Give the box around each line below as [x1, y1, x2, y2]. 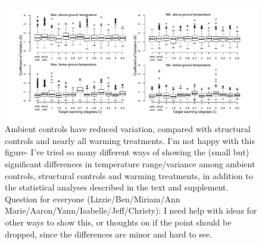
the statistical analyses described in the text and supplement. [5, 181, 229, 193]
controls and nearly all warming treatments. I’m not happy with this [5, 134, 255, 146]
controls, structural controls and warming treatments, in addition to [5, 169, 253, 182]
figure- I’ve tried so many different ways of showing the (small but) [5, 146, 249, 158]
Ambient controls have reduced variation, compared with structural [5, 123, 251, 135]
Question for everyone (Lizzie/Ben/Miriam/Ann [5, 192, 180, 205]
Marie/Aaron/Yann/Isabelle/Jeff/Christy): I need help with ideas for [5, 204, 257, 217]
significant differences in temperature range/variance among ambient [5, 157, 255, 170]
